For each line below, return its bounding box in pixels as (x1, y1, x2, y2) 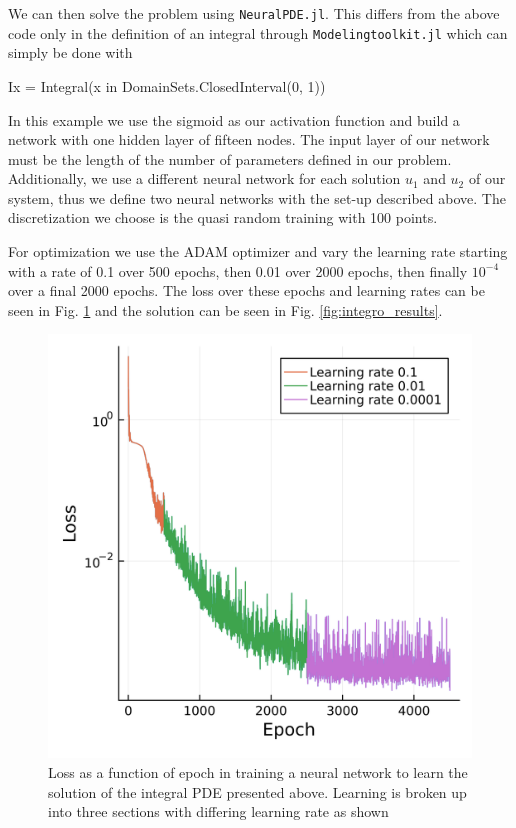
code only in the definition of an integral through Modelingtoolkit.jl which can (8, 22, 508, 43)
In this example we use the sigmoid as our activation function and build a (8, 109, 460, 130)
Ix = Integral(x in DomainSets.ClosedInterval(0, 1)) (8, 75, 326, 96)
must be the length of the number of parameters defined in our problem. (8, 148, 452, 169)
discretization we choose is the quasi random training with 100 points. (8, 207, 438, 228)
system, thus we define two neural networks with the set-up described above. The (8, 187, 506, 208)
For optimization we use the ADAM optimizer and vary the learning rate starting (8, 241, 508, 262)
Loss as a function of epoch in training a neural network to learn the (48, 762, 468, 783)
